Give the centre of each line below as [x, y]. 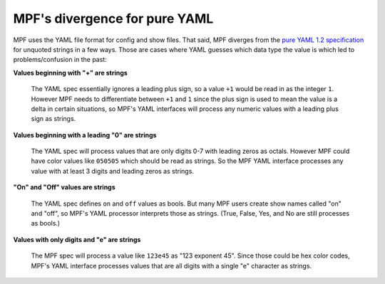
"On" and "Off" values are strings [64, 187]
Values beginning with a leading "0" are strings [85, 135]
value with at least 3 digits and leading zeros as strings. [112, 171]
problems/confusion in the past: [60, 60]
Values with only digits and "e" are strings [77, 239]
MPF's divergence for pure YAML [113, 19]
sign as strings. [53, 119]
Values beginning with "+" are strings [70, 73]
